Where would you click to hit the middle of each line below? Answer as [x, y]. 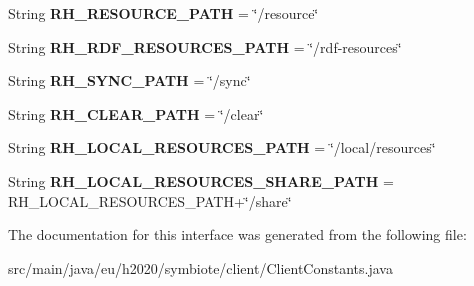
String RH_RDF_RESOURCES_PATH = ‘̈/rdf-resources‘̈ [205, 46]
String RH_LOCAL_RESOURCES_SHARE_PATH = [201, 180]
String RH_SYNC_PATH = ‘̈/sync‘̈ [129, 80]
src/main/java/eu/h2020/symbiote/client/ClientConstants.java [200, 267]
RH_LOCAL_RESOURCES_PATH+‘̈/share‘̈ [150, 200]
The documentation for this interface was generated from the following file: [237, 234]
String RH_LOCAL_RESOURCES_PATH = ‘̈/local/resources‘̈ [222, 147]
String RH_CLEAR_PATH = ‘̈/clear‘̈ [136, 113]
